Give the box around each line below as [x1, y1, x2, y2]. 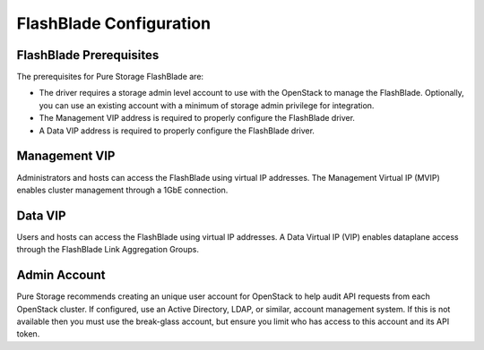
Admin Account [16, 268, 106, 283]
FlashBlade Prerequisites [16, 47, 160, 63]
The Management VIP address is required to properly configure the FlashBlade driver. [39, 113, 356, 124]
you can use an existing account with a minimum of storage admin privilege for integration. [39, 99, 375, 111]
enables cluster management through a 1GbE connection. [16, 184, 229, 195]
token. [16, 329, 40, 339]
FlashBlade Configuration [16, 13, 211, 33]
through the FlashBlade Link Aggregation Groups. [16, 244, 200, 255]
